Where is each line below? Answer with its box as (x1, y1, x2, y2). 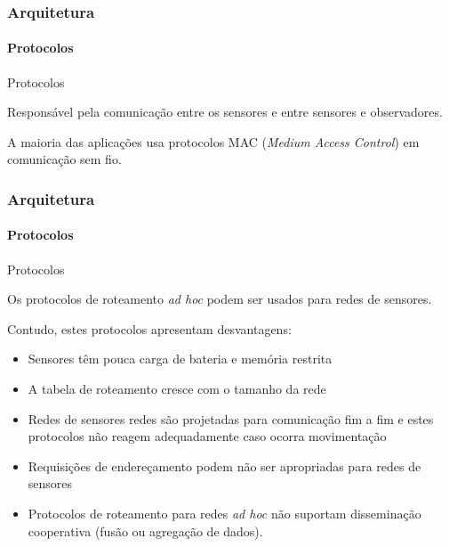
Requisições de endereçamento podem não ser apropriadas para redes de (28, 456, 421, 475)
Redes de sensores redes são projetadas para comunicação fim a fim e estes (28, 409, 434, 428)
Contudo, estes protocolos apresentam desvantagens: (7, 319, 292, 338)
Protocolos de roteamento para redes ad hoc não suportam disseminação (28, 504, 421, 522)
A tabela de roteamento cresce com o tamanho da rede (28, 380, 326, 398)
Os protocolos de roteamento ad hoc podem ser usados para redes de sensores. (7, 290, 432, 308)
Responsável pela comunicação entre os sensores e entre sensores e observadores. (7, 102, 443, 121)
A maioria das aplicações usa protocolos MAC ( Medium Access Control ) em (7, 132, 420, 151)
